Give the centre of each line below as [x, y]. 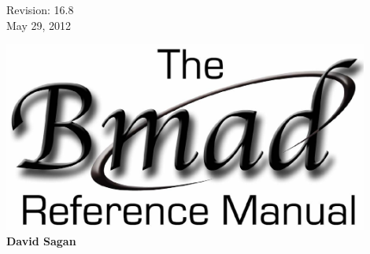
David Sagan [41, 240]
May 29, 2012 [39, 25]
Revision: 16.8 [40, 9]
